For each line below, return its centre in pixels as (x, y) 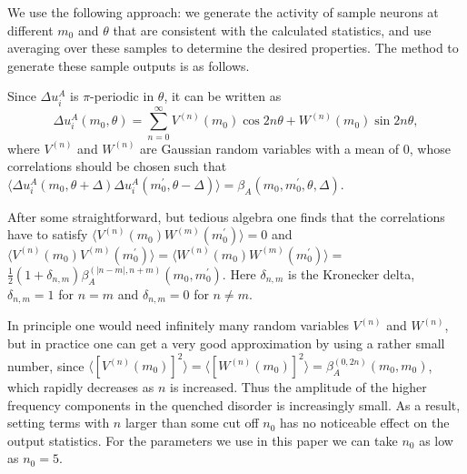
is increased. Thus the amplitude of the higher (298, 387)
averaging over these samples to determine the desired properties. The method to (233, 48)
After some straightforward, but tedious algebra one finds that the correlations (226, 216)
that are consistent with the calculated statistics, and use (272, 30)
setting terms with (59, 423)
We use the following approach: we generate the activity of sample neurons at (223, 12)
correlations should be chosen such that (117, 166)
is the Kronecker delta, (352, 273)
